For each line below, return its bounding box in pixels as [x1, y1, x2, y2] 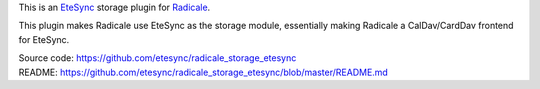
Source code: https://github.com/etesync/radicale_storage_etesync [18, 52, 297, 64]
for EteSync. [18, 33, 70, 45]
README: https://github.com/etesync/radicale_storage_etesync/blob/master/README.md [18, 66, 389, 78]
